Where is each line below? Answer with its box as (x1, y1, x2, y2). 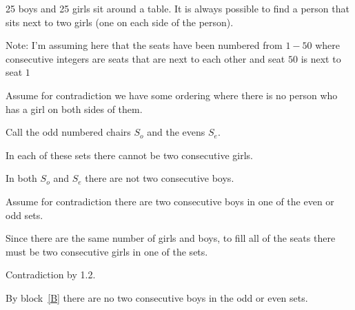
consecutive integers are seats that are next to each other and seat (6, 51, 285, 65)
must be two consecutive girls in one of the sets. (6, 244, 208, 258)
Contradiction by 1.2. (6, 267, 96, 282)
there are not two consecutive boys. (85, 171, 234, 185)
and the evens (147, 125, 205, 139)
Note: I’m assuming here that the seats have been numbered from (6, 38, 283, 52)
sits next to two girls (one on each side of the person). (6, 14, 234, 29)
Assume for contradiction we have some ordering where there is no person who (6, 87, 338, 102)
